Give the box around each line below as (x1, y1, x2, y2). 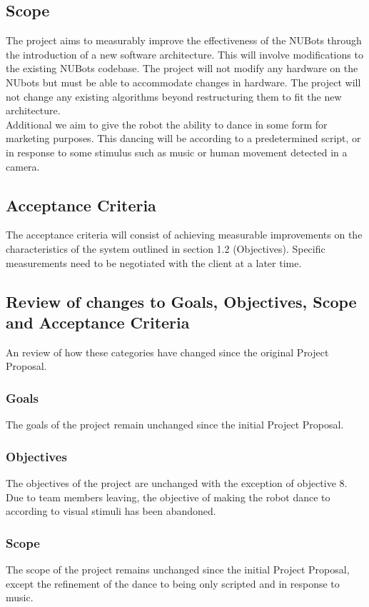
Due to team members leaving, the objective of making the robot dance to (6, 489, 330, 504)
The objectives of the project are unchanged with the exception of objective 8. (6, 475, 348, 490)
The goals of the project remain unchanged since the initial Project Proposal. (6, 417, 344, 432)
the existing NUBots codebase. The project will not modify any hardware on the (6, 61, 358, 76)
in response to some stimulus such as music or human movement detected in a (6, 144, 348, 159)
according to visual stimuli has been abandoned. (6, 503, 216, 518)
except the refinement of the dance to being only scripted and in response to (6, 576, 340, 591)
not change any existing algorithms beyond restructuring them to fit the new (6, 89, 342, 104)
